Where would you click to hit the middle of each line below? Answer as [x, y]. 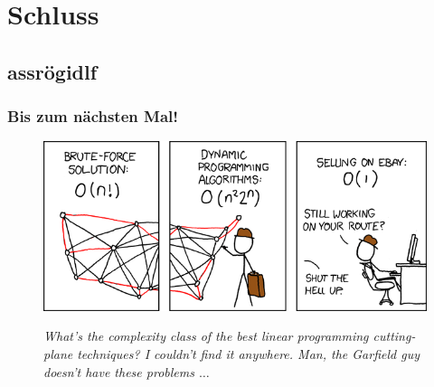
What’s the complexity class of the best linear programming [206, 336]
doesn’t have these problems [119, 371]
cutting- [394, 336]
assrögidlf [52, 71]
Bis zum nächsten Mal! [93, 116]
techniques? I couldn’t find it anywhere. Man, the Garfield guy [248, 354]
